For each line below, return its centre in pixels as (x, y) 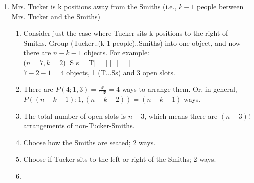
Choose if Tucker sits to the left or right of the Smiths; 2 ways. (120, 159)
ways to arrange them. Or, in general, (180, 89)
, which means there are (181, 116)
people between (220, 6)
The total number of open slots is (75, 116)
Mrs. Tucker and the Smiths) (56, 16)
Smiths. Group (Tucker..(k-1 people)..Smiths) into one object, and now (132, 43)
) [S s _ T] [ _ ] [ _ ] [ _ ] (96, 62)
